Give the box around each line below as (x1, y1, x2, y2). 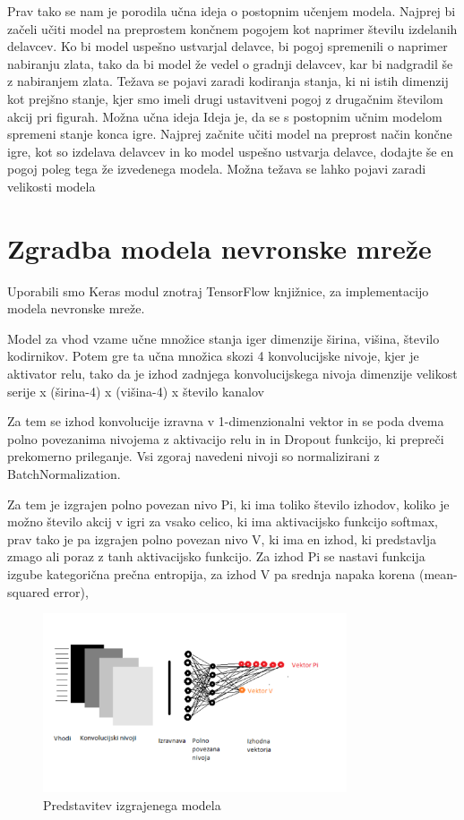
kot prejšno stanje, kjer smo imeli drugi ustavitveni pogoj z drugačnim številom (7, 89, 443, 107)
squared (7, 582, 50, 601)
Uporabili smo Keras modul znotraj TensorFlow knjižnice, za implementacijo (7, 281, 429, 300)
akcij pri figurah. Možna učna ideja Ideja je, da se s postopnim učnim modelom (7, 107, 443, 125)
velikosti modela (7, 176, 96, 195)
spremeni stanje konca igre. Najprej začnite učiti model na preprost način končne (7, 124, 452, 143)
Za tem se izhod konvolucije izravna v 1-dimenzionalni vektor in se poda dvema (7, 412, 444, 431)
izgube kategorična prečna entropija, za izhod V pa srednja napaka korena (7, 564, 416, 583)
